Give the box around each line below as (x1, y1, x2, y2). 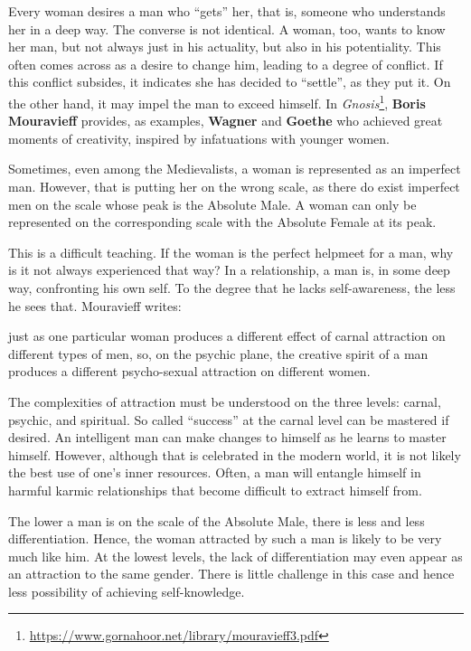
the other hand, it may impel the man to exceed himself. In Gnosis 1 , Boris (8, 90, 426, 112)
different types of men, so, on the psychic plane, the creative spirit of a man (8, 344, 429, 363)
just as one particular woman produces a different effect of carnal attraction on (8, 326, 446, 345)
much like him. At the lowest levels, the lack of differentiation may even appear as (8, 546, 463, 565)
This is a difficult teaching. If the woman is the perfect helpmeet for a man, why (8, 242, 454, 261)
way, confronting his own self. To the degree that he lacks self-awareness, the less (8, 278, 456, 297)
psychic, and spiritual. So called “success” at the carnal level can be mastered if (8, 410, 449, 429)
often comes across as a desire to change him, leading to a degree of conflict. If (8, 54, 443, 73)
